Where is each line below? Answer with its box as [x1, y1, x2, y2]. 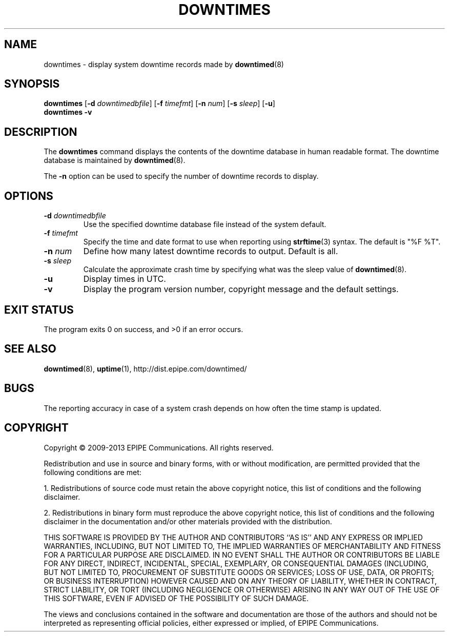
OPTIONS [4, 189, 53, 202]
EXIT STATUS [4, 303, 74, 316]
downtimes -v [44, 108, 92, 117]
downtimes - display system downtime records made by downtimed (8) [44, 59, 284, 69]
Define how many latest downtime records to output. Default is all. [83, 246, 338, 257]
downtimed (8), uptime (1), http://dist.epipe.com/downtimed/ [44, 364, 247, 373]
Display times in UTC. [83, 274, 166, 284]
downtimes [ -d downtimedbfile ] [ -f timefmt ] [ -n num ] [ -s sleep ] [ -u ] [44, 99, 275, 108]
